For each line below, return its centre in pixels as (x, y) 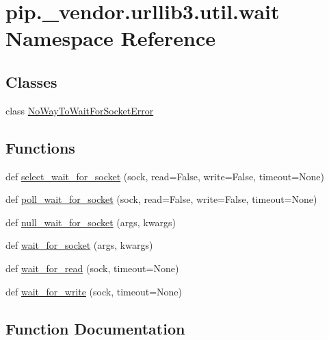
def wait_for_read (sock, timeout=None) (92, 268)
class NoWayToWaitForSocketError (80, 110)
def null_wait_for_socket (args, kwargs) (91, 222)
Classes (31, 81)
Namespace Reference (110, 38)
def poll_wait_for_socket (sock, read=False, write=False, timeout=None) (161, 199)
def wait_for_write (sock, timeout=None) (94, 291)
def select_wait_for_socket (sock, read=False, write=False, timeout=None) (165, 176)
